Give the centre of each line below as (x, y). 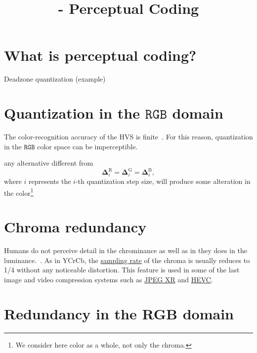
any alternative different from (49, 163)
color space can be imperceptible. (87, 146)
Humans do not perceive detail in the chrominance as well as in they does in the (126, 250)
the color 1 (19, 192)
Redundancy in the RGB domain (119, 313)
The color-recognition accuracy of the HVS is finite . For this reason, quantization (128, 137)
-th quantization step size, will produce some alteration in (163, 181)
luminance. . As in (32, 260)
